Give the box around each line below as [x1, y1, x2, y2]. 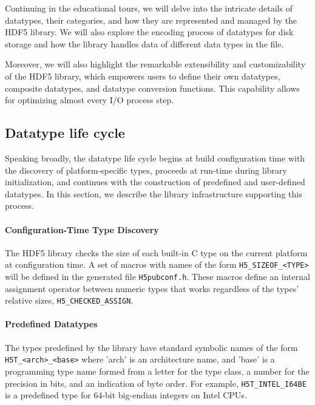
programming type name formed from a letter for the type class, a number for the [5, 364, 310, 377]
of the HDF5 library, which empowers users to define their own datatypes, [5, 69, 280, 82]
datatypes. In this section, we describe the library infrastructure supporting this [5, 187, 302, 200]
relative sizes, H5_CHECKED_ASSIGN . [5, 294, 134, 307]
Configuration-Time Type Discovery [5, 223, 159, 236]
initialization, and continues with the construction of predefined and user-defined [5, 175, 305, 188]
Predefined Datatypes [5, 318, 98, 330]
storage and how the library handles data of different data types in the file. [5, 37, 284, 50]
